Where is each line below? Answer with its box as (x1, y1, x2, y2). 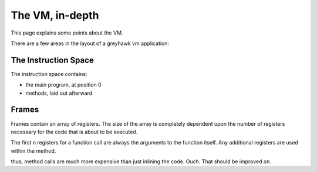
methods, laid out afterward (25, 90, 93, 97)
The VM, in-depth (11, 9, 99, 22)
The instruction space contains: (11, 70, 87, 77)
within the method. (11, 147, 56, 154)
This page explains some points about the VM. (11, 29, 123, 36)
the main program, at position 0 (25, 81, 102, 88)
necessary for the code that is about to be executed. (11, 128, 138, 135)
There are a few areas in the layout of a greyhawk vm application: (11, 40, 170, 47)
